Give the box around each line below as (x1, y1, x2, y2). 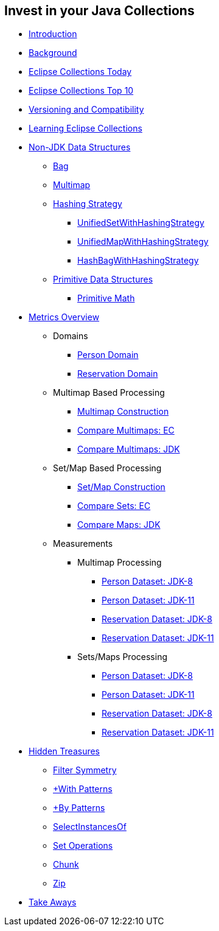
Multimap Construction (77, 406, 169, 417)
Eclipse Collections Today (29, 66, 132, 77)
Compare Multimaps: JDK (77, 444, 180, 455)
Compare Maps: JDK (77, 519, 161, 530)
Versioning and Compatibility (29, 104, 144, 115)
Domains (53, 331, 88, 342)
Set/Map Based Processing (53, 463, 162, 474)
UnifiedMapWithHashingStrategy (77, 236, 209, 247)
